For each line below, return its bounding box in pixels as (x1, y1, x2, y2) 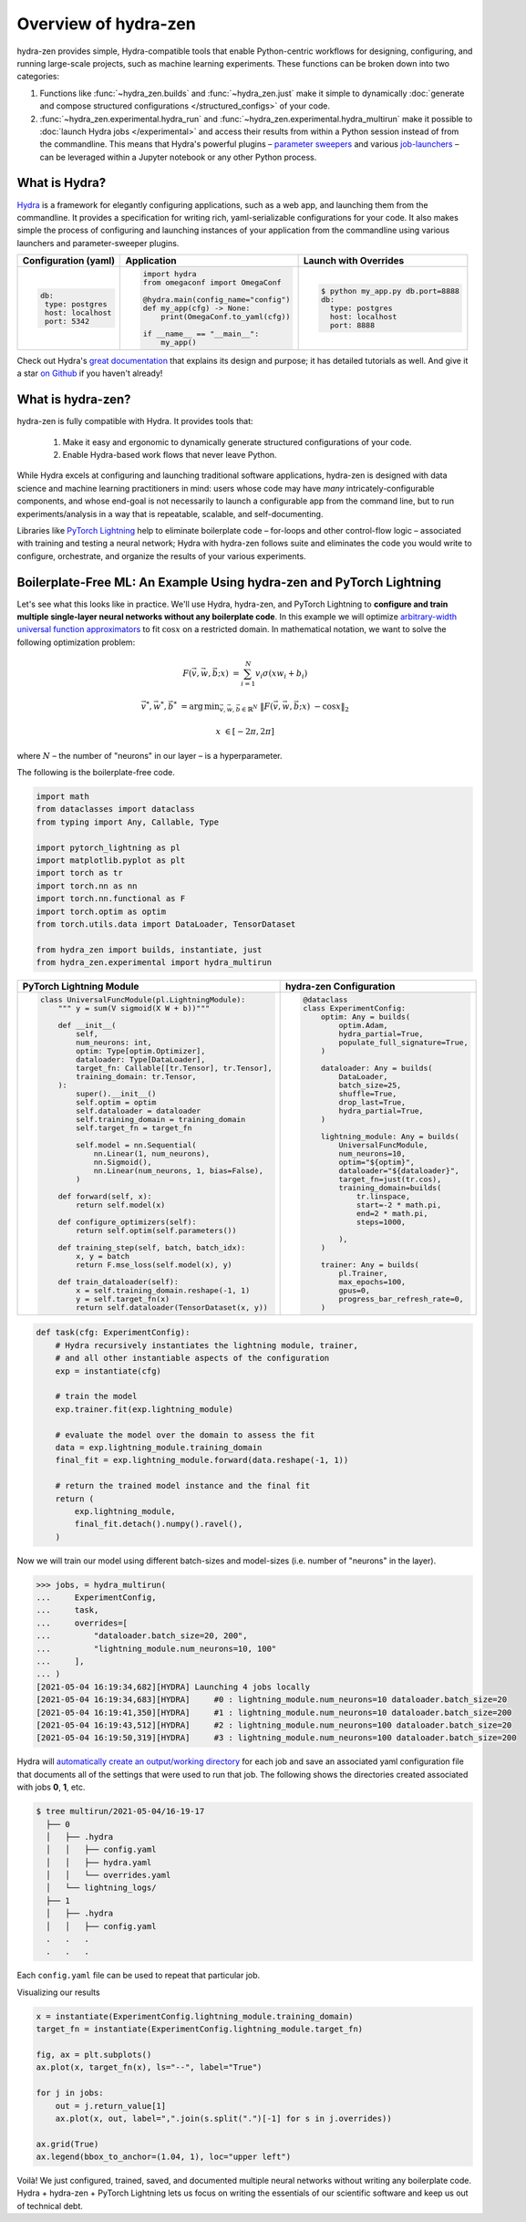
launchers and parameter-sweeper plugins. (16, 237, 180, 248)
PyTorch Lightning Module (22, 981, 139, 993)
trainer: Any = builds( (320, 1260, 419, 1270)
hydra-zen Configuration (284, 981, 396, 993)
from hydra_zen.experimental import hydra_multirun (36, 958, 273, 968)
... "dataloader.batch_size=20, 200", (36, 1631, 248, 1641)
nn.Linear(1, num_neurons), (93, 1148, 211, 1158)
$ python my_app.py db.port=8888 (320, 286, 460, 296)
